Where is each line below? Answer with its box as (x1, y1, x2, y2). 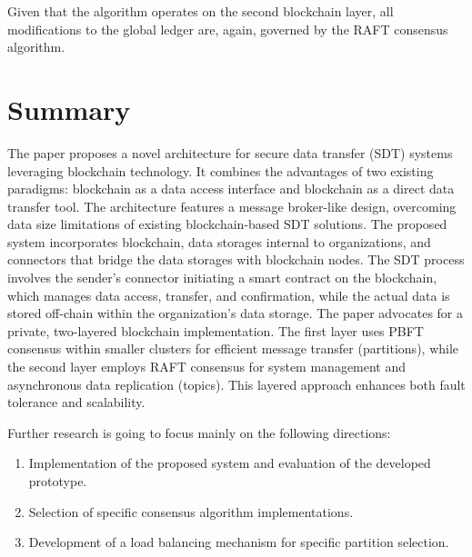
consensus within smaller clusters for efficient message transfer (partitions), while (7, 339, 459, 358)
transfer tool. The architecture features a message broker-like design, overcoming (7, 196, 457, 215)
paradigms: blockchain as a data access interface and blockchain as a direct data (7, 179, 455, 198)
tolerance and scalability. (7, 393, 146, 412)
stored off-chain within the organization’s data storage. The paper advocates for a (7, 303, 464, 323)
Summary (7, 90, 131, 127)
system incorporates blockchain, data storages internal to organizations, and (7, 232, 431, 251)
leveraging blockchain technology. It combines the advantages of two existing (7, 161, 434, 180)
